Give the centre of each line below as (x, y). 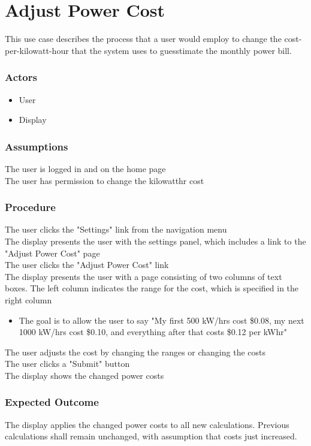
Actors (21, 77)
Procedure (30, 207)
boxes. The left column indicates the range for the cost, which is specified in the (152, 288)
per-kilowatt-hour (37, 50)
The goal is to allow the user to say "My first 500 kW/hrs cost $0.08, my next (161, 320)
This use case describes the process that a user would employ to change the (143, 39)
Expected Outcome (52, 402)
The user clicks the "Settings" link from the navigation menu (116, 229)
